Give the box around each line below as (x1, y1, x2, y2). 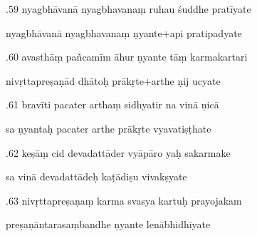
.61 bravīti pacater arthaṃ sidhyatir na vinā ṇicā (6, 97, 219, 112)
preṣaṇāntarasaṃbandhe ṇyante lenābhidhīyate (6, 217, 211, 232)
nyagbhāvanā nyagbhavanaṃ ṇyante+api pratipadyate (6, 25, 242, 40)
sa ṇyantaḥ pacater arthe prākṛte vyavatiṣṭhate (6, 120, 211, 135)
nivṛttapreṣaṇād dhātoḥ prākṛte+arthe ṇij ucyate (6, 73, 221, 88)
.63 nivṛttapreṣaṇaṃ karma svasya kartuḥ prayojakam (6, 193, 242, 207)
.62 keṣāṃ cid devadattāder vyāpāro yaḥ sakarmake (6, 145, 231, 160)
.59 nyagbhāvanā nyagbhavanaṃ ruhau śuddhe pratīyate (6, 1, 251, 16)
